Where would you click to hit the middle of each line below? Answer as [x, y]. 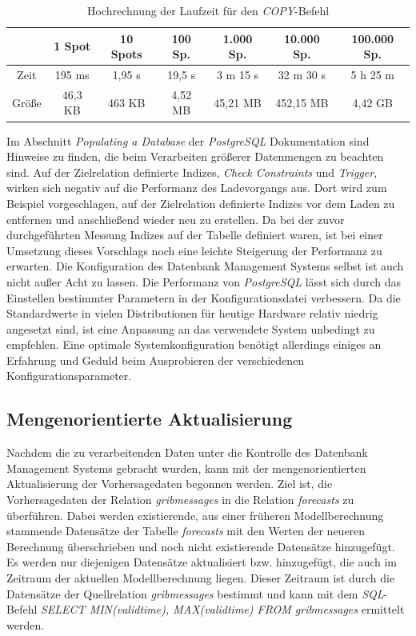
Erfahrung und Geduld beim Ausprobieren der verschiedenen [156, 360]
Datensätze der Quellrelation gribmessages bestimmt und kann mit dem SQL [195, 593]
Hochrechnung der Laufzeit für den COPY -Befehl [208, 10]
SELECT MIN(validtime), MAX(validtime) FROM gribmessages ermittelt [222, 609]
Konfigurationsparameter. [69, 376]
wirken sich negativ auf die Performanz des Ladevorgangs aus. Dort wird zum [197, 188]
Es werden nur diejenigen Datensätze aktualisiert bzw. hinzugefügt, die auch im [202, 562]
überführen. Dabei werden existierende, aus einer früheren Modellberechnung [195, 515]
